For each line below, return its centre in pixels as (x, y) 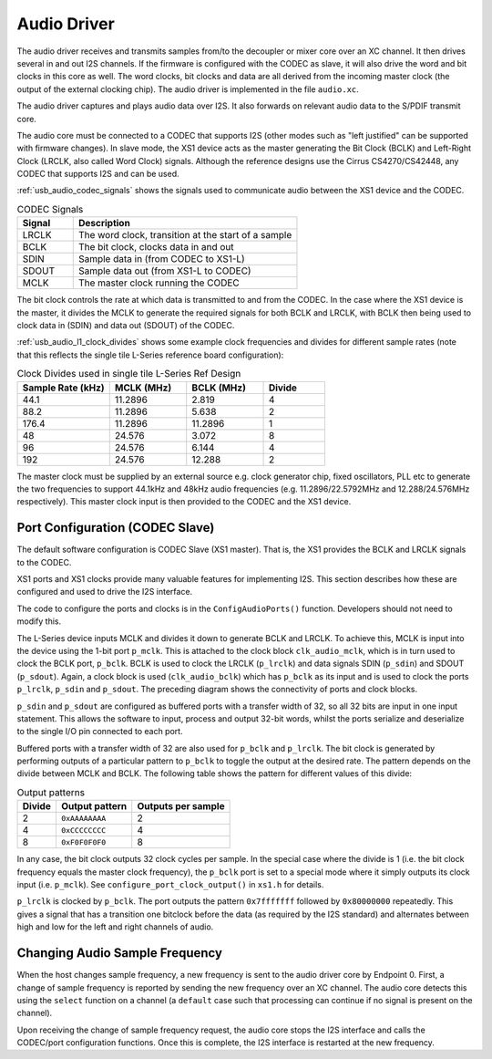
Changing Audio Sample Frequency (120, 953)
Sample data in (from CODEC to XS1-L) (161, 259)
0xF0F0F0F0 (83, 842)
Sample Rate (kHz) (63, 388)
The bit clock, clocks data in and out (156, 247)
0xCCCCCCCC (83, 830)
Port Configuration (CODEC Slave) (116, 528)
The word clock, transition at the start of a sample (185, 235)
